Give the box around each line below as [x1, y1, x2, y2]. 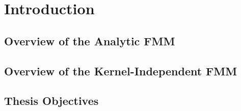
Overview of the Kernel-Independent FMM [4, 63, 237, 78]
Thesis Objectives [4, 93, 99, 108]
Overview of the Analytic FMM [4, 33, 175, 48]
